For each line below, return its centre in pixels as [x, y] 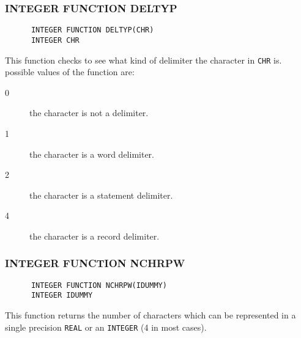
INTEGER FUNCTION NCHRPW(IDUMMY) [99, 285]
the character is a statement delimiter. [101, 195]
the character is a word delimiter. [92, 154]
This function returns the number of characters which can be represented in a [150, 315]
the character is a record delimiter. [95, 236]
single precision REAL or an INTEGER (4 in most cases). [106, 327]
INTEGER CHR [55, 40]
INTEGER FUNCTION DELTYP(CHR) [92, 30]
